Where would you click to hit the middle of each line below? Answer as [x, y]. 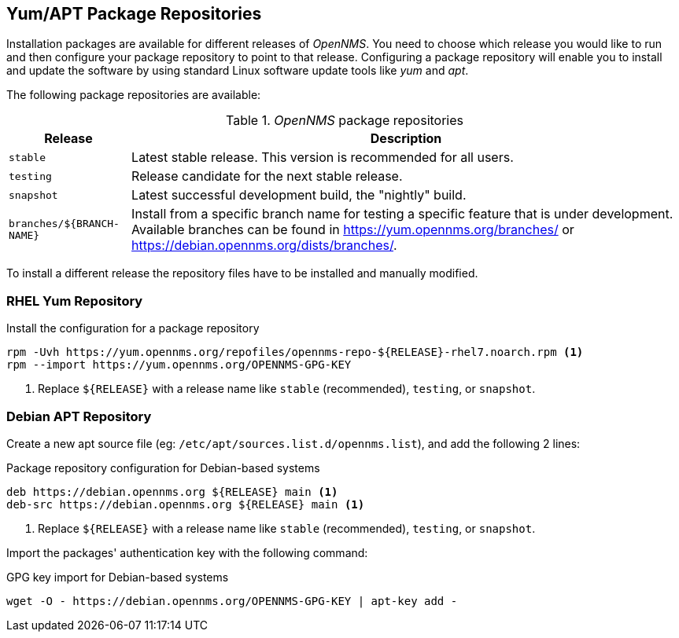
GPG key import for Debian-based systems [118, 577]
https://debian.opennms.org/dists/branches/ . [264, 246]
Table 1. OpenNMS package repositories [344, 121]
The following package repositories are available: [134, 95]
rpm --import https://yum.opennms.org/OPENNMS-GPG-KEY [179, 365]
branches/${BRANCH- [64, 224]
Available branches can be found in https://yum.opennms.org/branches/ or [353, 230]
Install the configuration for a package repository [133, 328]
